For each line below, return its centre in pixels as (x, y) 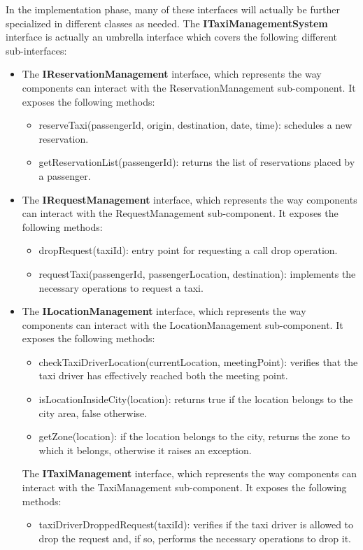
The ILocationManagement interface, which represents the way (164, 311)
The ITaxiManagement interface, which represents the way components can (190, 473)
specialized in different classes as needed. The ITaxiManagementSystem (167, 23)
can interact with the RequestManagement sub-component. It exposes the (180, 213)
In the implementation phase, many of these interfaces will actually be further (173, 9)
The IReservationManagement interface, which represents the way (172, 74)
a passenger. (65, 175)
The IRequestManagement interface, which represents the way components (190, 199)
